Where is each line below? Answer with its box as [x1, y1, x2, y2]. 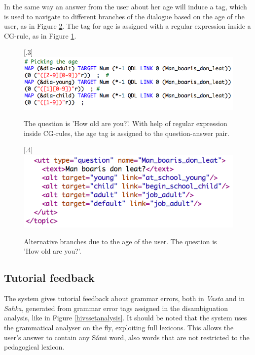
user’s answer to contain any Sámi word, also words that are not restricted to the [4, 332, 250, 342]
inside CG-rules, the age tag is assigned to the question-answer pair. [24, 128, 229, 138]
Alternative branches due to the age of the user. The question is [24, 236, 217, 246]
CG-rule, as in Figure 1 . [4, 30, 76, 41]
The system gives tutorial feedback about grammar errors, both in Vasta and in [4, 293, 245, 304]
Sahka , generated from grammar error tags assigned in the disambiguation [4, 303, 228, 313]
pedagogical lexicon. [4, 342, 65, 352]
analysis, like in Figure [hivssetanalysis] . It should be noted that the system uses [4, 312, 247, 323]
